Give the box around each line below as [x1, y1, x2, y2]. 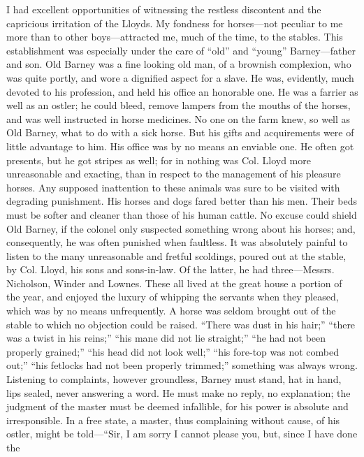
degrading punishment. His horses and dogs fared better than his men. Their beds [6, 194, 358, 208]
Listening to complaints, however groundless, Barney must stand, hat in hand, [6, 372, 342, 386]
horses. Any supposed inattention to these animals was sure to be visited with [6, 180, 340, 194]
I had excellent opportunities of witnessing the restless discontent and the [6, 2, 321, 16]
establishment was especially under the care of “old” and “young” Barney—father [6, 43, 356, 57]
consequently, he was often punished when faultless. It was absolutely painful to [6, 235, 348, 249]
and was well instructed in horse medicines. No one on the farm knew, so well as [6, 111, 351, 126]
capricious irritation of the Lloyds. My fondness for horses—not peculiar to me [6, 15, 343, 30]
